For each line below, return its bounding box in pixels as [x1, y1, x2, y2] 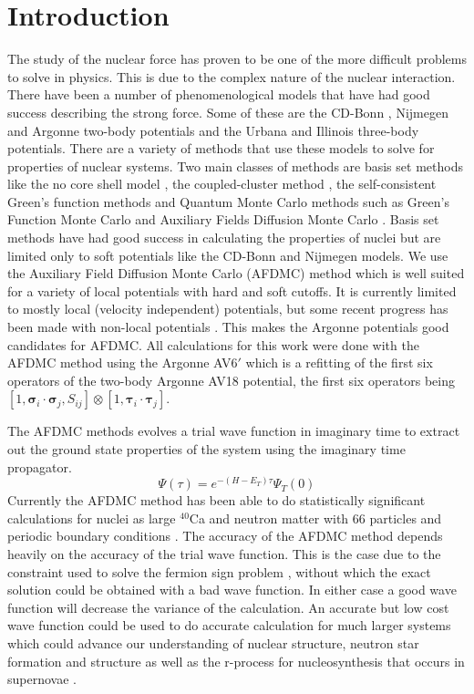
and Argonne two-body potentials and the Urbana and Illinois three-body [7, 120, 419, 140]
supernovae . [7, 669, 77, 689]
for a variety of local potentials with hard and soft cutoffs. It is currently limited [7, 281, 457, 300]
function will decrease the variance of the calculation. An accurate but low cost [7, 597, 449, 616]
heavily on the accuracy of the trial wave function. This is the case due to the [7, 544, 441, 563]
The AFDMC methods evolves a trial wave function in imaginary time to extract [7, 421, 460, 440]
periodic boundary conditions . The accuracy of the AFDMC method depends [7, 526, 443, 545]
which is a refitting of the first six [245, 353, 433, 372]
